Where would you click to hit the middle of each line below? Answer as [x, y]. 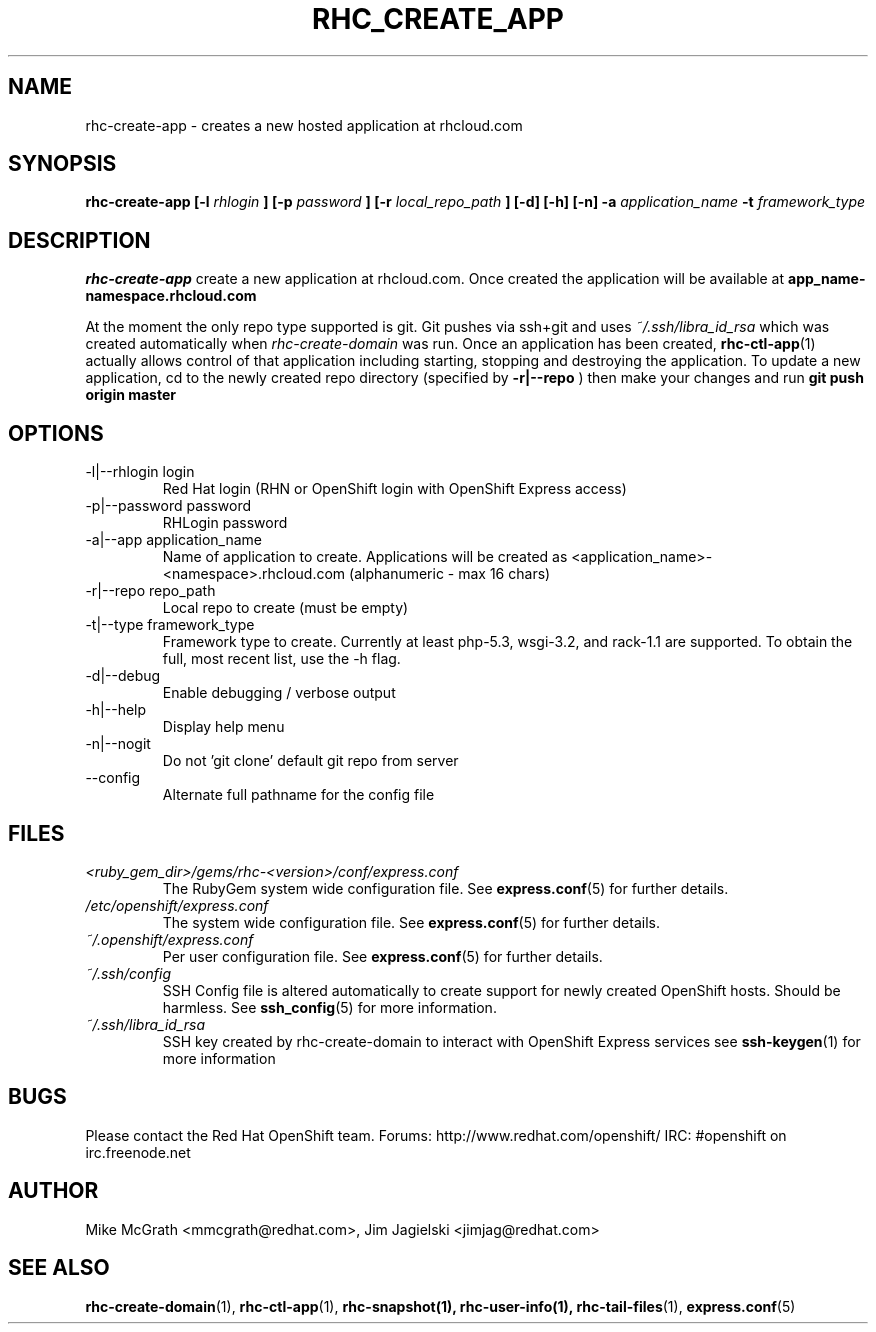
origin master [130, 395]
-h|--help [116, 710]
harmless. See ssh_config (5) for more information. [329, 1007]
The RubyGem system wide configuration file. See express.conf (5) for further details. [445, 888]
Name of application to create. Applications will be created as [365, 557]
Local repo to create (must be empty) [285, 608]
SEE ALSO [59, 1268]
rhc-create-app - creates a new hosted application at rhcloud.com [304, 125]
